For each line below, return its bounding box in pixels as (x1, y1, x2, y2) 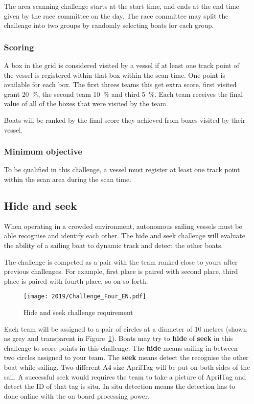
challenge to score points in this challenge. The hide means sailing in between (4, 342, 238, 353)
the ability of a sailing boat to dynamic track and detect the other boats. (4, 240, 223, 250)
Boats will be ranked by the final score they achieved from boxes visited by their (4, 114, 246, 125)
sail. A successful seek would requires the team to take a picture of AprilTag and (4, 371, 246, 382)
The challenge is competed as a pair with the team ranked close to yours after (4, 256, 238, 267)
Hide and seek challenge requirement (23, 307, 133, 317)
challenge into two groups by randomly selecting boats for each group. (4, 20, 214, 30)
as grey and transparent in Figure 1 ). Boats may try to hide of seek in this (4, 333, 233, 343)
